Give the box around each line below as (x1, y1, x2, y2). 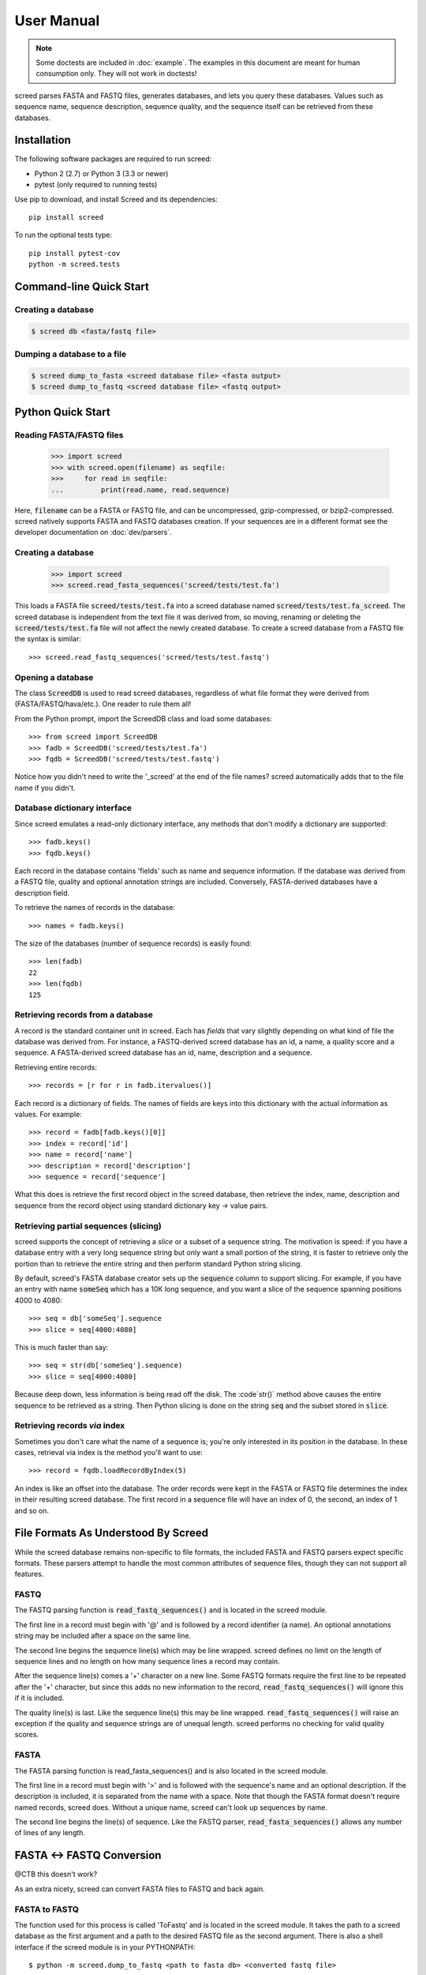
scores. (14, 1730, 39, 1740)
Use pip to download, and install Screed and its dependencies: (14, 194, 219, 204)
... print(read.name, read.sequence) (50, 485, 230, 494)
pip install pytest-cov (28, 249, 121, 258)
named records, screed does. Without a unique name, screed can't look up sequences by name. (14, 1802, 327, 1812)
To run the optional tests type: (14, 230, 113, 240)
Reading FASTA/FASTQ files (14, 429, 124, 440)
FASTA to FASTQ (14, 1904, 79, 1915)
